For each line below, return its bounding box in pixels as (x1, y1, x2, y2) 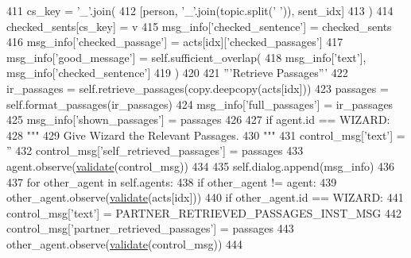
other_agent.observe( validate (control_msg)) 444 (6, 235, 243, 252)
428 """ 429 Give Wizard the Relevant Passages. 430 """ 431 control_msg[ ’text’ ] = (6, 126, 405, 143)
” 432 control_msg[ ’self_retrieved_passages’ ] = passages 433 (6, 142, 304, 159)
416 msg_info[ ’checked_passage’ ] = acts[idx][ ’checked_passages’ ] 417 (6, 33, 343, 50)
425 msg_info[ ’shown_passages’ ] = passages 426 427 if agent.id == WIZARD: (6, 111, 390, 128)
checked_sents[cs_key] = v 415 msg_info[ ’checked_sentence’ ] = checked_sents (6, 17, 392, 34)
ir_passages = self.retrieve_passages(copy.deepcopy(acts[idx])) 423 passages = (6, 79, 389, 96)
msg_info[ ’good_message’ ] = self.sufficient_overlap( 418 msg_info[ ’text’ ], (6, 48, 366, 65)
